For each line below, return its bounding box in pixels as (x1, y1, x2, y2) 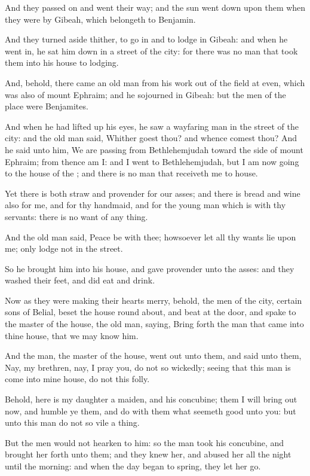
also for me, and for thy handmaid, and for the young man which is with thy (5, 199, 286, 211)
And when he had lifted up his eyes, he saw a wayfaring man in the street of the (5, 120, 299, 132)
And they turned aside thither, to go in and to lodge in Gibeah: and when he (5, 33, 288, 45)
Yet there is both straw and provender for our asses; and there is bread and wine (5, 187, 300, 199)
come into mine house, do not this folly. (5, 373, 150, 385)
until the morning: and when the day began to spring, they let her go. (5, 460, 261, 472)
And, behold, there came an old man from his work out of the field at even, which (5, 76, 305, 89)
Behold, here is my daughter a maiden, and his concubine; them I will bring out (5, 393, 297, 405)
